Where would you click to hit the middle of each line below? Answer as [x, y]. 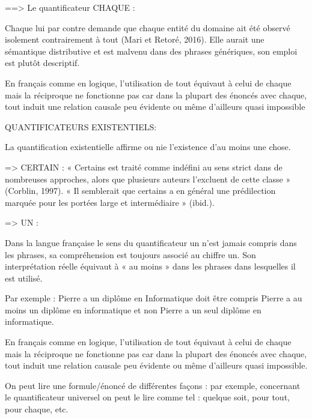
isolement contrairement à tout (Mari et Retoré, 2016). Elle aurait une [135, 39]
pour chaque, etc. [37, 409]
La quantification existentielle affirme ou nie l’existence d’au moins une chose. [148, 147]
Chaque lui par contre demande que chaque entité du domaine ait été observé [148, 27]
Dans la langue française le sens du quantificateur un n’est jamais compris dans [151, 242]
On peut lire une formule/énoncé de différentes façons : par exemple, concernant [153, 385]
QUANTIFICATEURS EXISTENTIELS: [81, 126]
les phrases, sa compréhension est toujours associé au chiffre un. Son [130, 254]
